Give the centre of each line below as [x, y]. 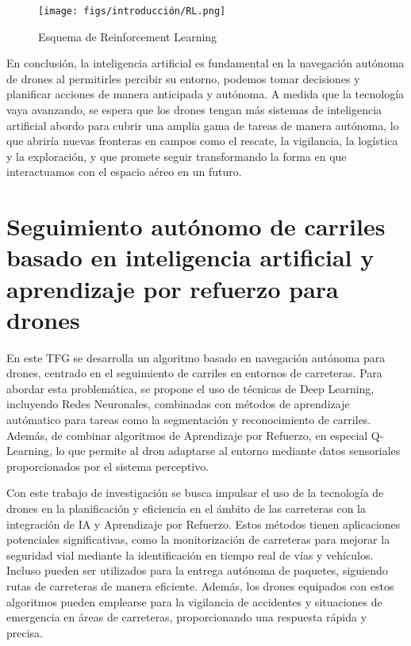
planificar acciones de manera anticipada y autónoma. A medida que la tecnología [205, 94]
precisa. [25, 632]
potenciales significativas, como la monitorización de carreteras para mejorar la [198, 539]
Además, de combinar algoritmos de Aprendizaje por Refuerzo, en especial [187, 435]
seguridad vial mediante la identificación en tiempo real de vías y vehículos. [190, 554]
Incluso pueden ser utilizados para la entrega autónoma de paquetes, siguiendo [197, 570]
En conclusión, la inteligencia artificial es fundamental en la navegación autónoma [205, 63]
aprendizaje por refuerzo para [173, 288]
